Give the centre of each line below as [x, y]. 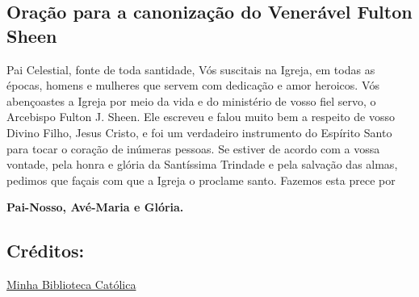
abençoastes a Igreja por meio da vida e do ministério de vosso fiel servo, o [191, 100]
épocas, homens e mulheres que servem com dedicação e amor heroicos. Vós [193, 85]
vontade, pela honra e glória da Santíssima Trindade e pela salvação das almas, [202, 164]
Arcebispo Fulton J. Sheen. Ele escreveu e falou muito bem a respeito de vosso [201, 117]
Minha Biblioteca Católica [71, 284]
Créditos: [46, 251]
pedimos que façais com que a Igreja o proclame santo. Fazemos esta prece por [201, 180]
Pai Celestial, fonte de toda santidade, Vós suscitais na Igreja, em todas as [191, 69]
